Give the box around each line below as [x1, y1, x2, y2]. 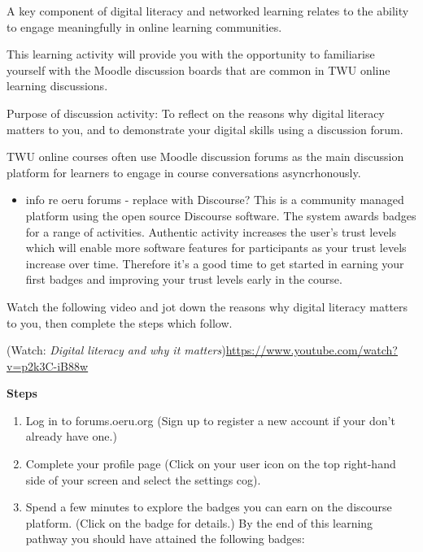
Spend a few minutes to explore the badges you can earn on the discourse [25, 498, 392, 515]
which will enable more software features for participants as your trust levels [25, 239, 407, 256]
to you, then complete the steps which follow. [7, 314, 233, 331]
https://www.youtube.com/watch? [225, 341, 398, 359]
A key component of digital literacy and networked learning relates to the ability [7, 2, 409, 19]
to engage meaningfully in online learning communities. [7, 18, 282, 35]
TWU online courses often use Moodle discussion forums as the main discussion [7, 148, 404, 165]
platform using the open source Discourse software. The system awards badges [25, 206, 416, 224]
